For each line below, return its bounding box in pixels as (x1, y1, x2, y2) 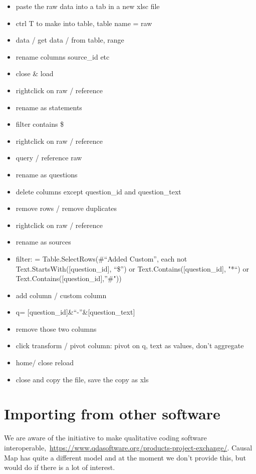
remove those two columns (16, 323, 97, 334)
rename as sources (16, 236, 71, 247)
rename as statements (16, 102, 82, 112)
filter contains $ (16, 119, 64, 129)
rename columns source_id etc (16, 51, 110, 62)
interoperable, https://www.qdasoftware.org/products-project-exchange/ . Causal (4, 442, 252, 452)
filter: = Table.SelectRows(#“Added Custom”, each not (16, 253, 187, 264)
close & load (16, 68, 54, 79)
